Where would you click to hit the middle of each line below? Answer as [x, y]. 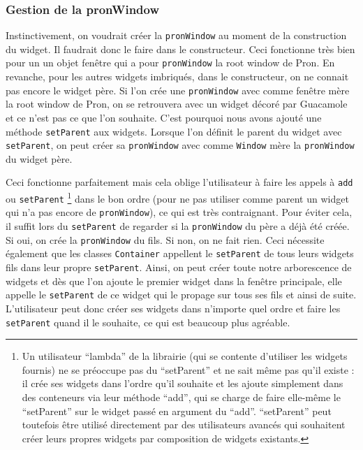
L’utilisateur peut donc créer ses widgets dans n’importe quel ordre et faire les [173, 308]
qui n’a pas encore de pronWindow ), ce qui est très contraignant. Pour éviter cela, [179, 212]
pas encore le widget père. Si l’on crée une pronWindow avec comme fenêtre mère [178, 90]
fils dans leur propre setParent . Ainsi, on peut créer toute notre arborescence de [179, 267]
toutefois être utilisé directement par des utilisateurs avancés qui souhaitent [184, 424]
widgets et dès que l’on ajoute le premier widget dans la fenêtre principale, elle [174, 281]
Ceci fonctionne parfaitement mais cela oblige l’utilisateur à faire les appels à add [179, 182]
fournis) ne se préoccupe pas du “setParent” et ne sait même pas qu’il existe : [188, 369]
